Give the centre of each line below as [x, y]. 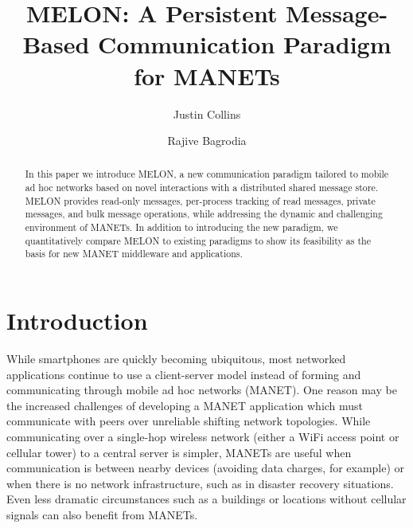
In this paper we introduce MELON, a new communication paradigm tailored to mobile [207, 174]
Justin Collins [207, 113]
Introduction [77, 321]
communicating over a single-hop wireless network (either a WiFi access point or [203, 436]
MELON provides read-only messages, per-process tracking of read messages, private [200, 200]
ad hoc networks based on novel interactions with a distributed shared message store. [202, 188]
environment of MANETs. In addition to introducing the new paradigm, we [181, 227]
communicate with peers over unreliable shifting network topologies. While [189, 421]
